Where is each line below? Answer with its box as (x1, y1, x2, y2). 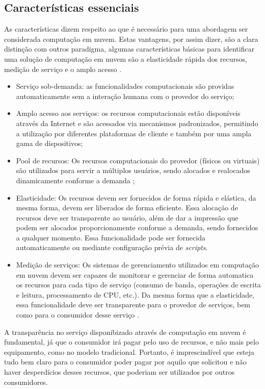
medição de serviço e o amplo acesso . (4, 63, 122, 74)
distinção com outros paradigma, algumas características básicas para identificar (4, 43, 255, 54)
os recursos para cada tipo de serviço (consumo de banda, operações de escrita (16, 279, 261, 290)
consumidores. (4, 376, 48, 387)
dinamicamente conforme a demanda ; (16, 175, 135, 185)
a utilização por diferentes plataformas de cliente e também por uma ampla (16, 128, 252, 138)
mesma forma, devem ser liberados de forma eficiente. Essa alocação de (16, 202, 238, 213)
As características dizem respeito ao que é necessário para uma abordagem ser (4, 23, 248, 34)
